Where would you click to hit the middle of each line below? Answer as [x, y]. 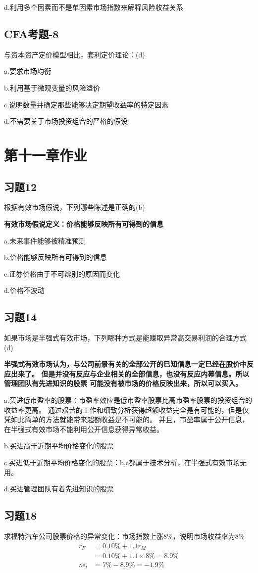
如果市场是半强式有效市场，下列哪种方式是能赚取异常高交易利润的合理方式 [125, 338]
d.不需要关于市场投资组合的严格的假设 [66, 121]
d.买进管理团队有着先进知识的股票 [59, 489]
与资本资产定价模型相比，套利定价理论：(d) [75, 54]
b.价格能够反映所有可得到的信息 [55, 257]
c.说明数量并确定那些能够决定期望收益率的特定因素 [86, 104]
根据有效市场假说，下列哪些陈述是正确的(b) [75, 207]
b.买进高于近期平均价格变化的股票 [59, 446]
